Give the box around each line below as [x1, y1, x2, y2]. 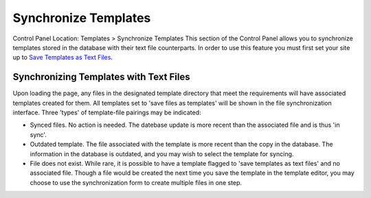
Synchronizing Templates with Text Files [12, 71, 190, 83]
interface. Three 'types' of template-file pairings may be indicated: [12, 108, 201, 116]
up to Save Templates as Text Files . [12, 53, 113, 62]
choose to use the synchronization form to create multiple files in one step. [30, 178, 243, 186]
